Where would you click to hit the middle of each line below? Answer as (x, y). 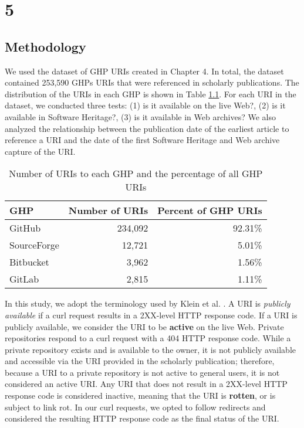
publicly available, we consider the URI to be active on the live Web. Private (144, 326)
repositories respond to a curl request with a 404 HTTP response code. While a (148, 338)
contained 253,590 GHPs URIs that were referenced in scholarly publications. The (152, 82)
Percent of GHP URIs (210, 210)
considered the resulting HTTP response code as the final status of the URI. (142, 418)
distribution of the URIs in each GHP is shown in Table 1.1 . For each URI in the (151, 94)
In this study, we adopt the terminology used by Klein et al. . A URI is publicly (148, 303)
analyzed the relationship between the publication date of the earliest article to (147, 128)
